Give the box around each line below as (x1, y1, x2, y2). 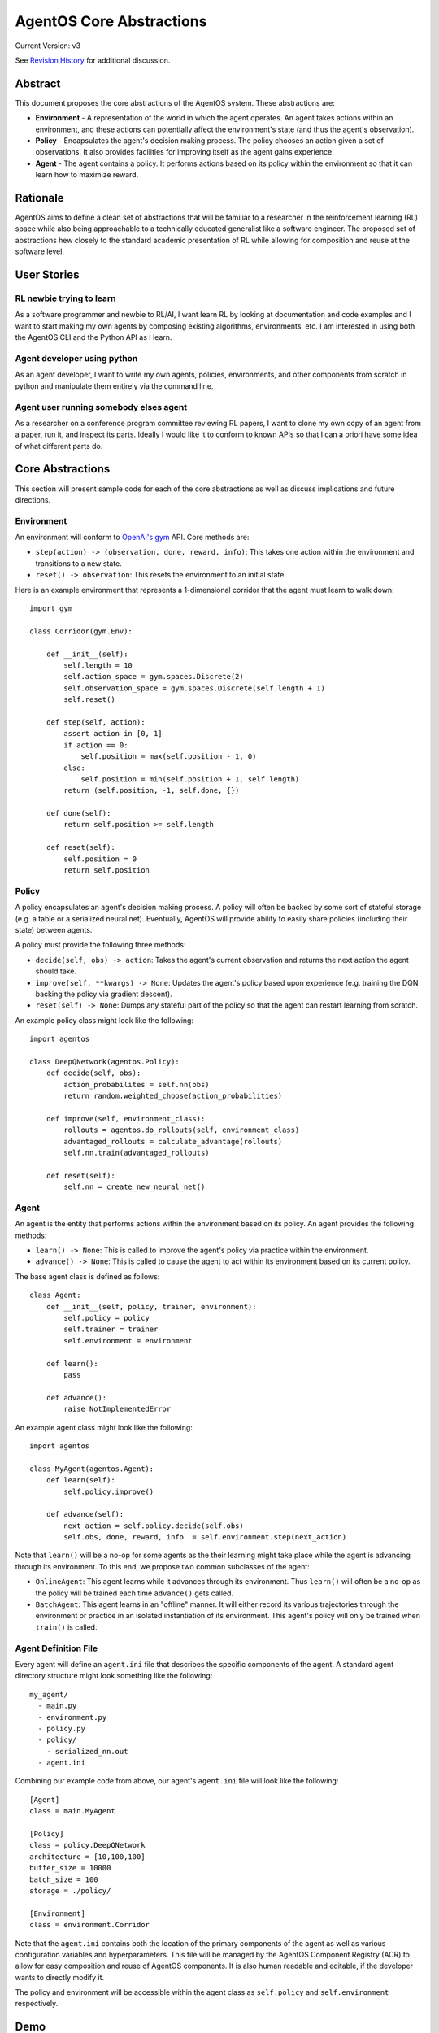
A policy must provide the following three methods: (15, 940, 186, 950)
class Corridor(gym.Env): (29, 626, 133, 636)
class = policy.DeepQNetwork (29, 1840, 146, 1850)
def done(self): (46, 809, 111, 818)
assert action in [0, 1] (63, 729, 163, 738)
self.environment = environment (63, 1336, 193, 1345)
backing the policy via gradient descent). (35, 989, 172, 999)
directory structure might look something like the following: (15, 1671, 213, 1681)
